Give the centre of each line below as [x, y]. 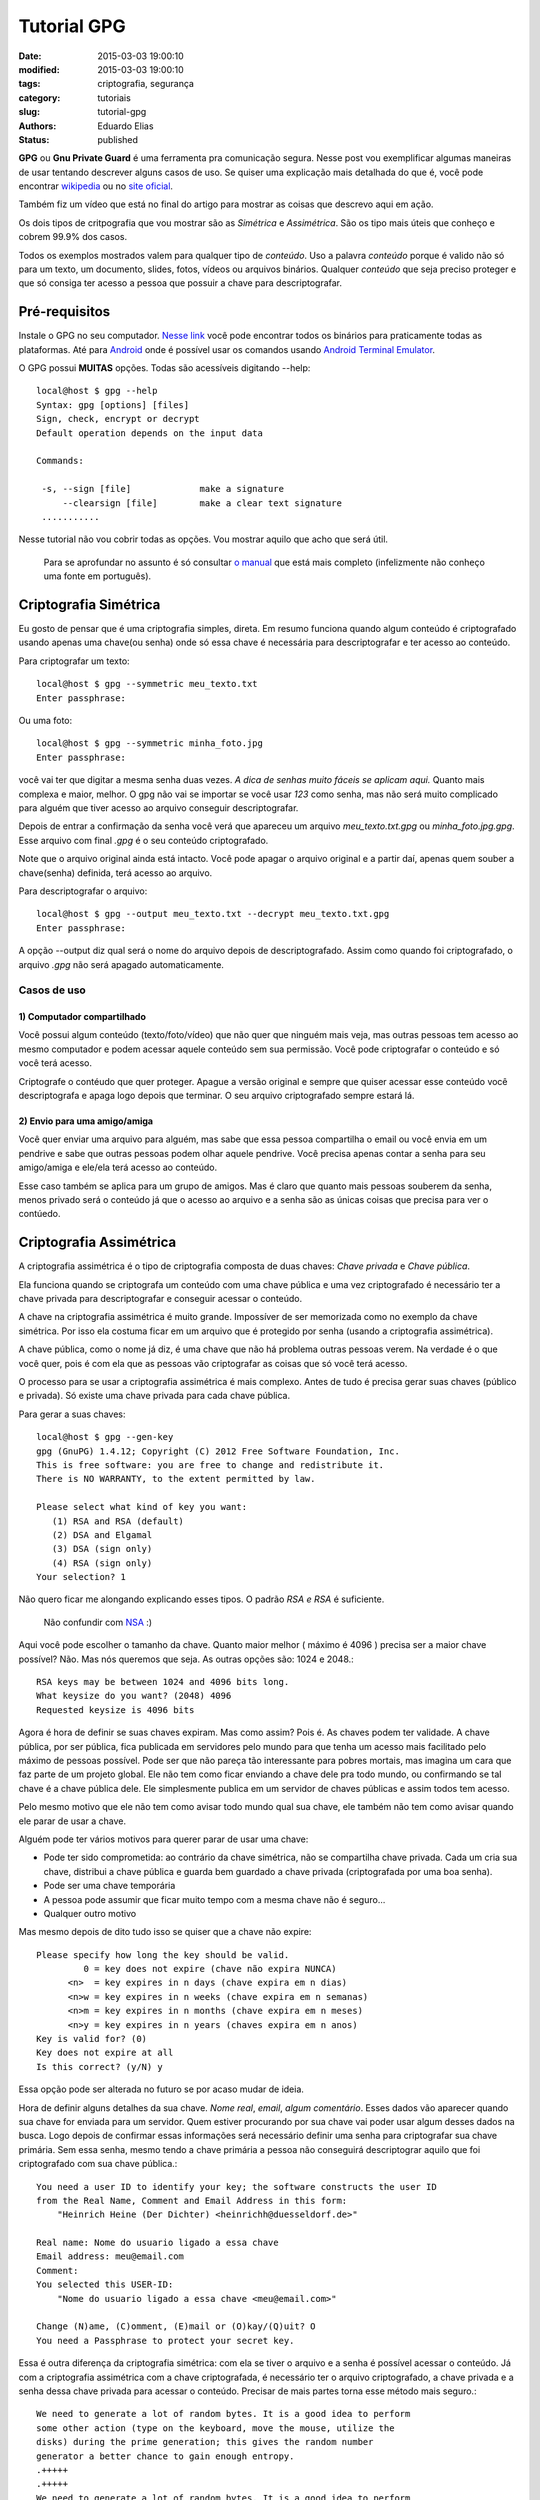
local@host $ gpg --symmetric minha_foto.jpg [150, 743]
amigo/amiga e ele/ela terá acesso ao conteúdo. [118, 1167]
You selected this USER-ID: [105, 2284]
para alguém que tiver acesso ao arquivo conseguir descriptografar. [158, 807]
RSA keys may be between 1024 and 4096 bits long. [163, 1682]
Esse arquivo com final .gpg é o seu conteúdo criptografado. [143, 840]
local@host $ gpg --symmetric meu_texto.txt [147, 684]
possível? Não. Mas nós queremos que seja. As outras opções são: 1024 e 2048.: [186, 1659]
